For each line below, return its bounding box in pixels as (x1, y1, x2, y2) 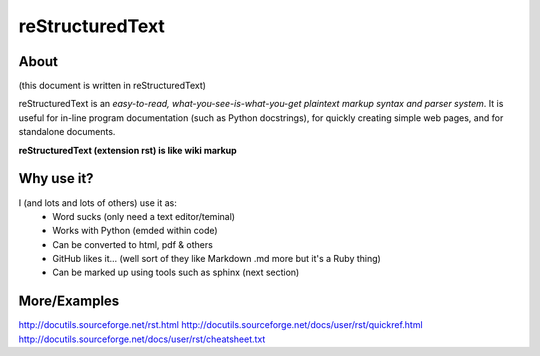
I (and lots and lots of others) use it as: (18, 196, 177, 209)
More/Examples (18, 293, 120, 310)
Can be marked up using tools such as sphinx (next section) (52, 266, 300, 279)
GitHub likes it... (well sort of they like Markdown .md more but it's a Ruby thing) (52, 253, 382, 265)
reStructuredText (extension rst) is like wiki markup (18, 144, 237, 156)
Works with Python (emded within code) (52, 225, 219, 237)
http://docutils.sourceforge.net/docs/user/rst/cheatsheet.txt (18, 333, 266, 345)
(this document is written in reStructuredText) (18, 80, 207, 92)
